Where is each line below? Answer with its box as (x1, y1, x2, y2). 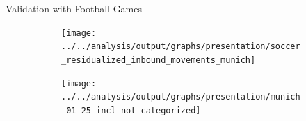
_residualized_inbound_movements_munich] (61, 55, 256, 65)
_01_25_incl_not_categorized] (61, 105, 201, 115)
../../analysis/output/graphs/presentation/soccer (61, 41, 300, 52)
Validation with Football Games (6, 1, 143, 15)
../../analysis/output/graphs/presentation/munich (61, 92, 300, 102)
